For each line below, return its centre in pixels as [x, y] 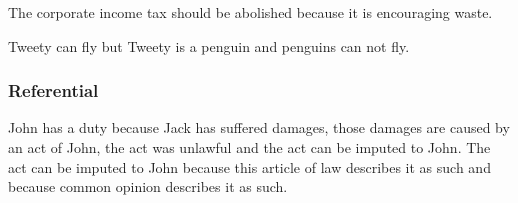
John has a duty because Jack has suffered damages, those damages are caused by [259, 127]
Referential [53, 90]
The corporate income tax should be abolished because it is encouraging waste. [250, 12]
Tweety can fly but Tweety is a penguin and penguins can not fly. [209, 45]
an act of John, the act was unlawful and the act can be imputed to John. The [249, 147]
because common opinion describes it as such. [148, 186]
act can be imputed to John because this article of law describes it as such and [249, 166]
